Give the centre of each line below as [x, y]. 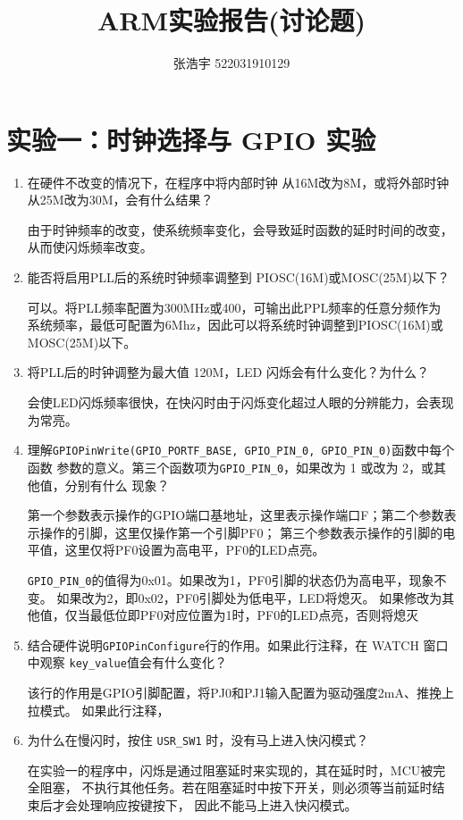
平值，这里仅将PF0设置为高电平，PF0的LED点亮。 [176, 550]
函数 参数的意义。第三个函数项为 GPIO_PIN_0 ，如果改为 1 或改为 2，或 [231, 467]
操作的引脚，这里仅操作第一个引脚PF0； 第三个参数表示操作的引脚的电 [248, 532]
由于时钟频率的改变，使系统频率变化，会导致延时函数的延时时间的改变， [240, 229]
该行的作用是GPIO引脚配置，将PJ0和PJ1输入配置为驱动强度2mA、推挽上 [240, 693]
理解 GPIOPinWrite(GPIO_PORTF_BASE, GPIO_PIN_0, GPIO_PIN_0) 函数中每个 [241, 450]
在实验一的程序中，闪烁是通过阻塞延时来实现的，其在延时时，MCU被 [230, 770]
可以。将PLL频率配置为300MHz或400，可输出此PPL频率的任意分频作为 [234, 307]
